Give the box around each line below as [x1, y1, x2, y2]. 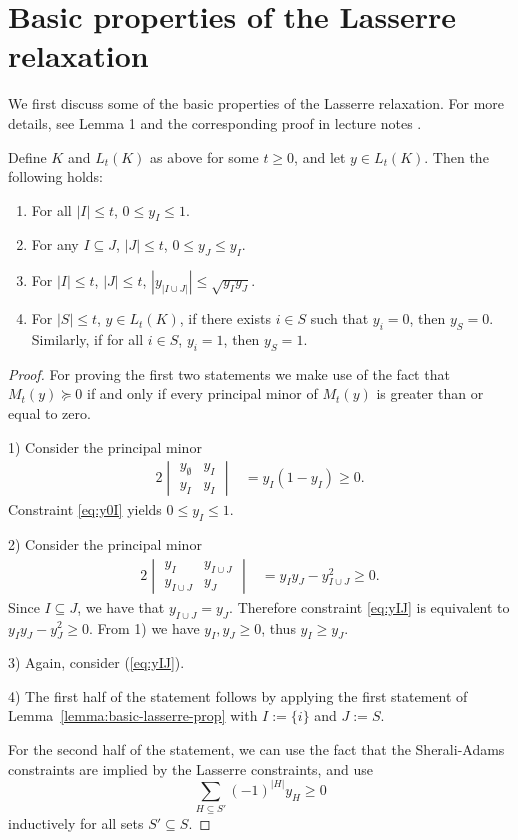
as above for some [150, 146, 259, 167]
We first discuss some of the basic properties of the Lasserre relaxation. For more [8, 93, 505, 114]
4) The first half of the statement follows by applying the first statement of [8, 685, 468, 706]
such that [310, 308, 369, 329]
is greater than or [376, 383, 484, 404]
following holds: [8, 166, 103, 187]
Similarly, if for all [31, 329, 144, 350]
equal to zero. [8, 403, 91, 424]
